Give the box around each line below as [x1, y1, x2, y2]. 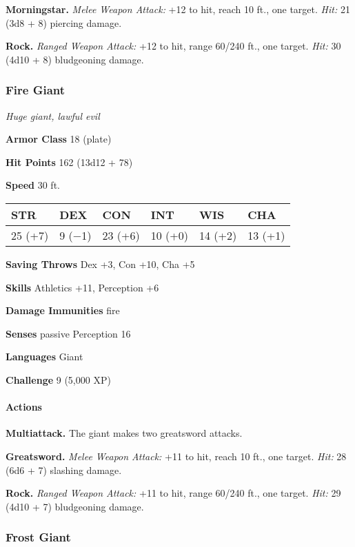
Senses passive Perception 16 [6, 326, 131, 340]
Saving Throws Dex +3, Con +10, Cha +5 [6, 256, 195, 271]
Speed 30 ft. [6, 178, 60, 192]
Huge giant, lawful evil [6, 108, 100, 123]
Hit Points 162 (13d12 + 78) [6, 154, 133, 169]
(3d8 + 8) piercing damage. [6, 15, 122, 30]
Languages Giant [6, 349, 83, 364]
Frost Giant [6, 528, 71, 546]
